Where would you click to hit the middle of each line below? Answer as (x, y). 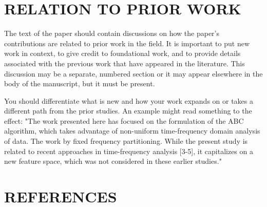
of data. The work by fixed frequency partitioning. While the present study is (126, 141)
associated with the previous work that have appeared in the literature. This (125, 63)
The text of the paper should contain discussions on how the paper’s (112, 33)
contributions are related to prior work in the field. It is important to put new (127, 43)
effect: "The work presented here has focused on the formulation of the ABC (124, 120)
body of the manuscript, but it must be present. (80, 83)
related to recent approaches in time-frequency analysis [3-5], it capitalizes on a (129, 151)
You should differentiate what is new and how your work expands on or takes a (129, 100)
